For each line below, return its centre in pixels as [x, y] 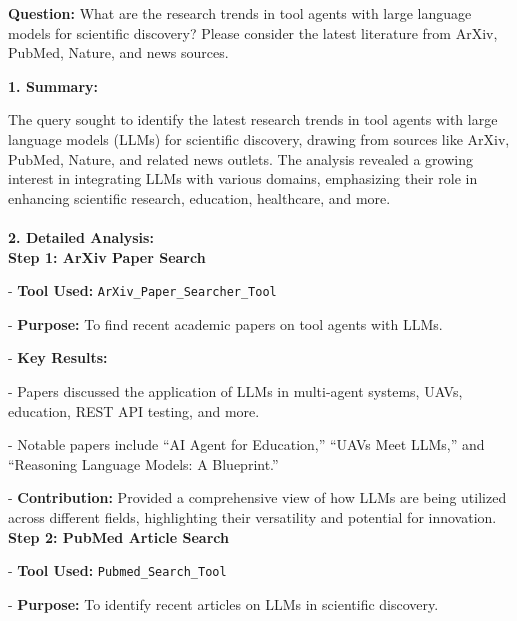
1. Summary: [53, 85]
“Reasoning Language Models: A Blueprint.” [143, 463]
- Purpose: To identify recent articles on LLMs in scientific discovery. [223, 603]
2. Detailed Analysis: [81, 236]
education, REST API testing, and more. [134, 410]
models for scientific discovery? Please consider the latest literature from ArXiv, [253, 32]
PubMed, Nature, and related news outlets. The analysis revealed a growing [240, 158]
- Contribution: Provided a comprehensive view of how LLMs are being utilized [257, 497]
